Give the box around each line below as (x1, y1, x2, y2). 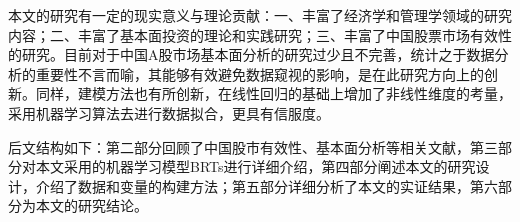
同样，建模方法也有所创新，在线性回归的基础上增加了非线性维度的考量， (35, 83, 512, 104)
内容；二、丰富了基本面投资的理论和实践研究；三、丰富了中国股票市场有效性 (8, 24, 512, 45)
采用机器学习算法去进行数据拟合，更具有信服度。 (8, 102, 330, 123)
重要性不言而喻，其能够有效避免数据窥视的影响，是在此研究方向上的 (35, 63, 484, 84)
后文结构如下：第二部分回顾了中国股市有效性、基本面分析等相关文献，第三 (8, 136, 498, 157)
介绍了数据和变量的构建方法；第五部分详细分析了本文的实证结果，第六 (35, 175, 498, 196)
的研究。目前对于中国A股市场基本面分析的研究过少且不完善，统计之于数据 (8, 44, 495, 65)
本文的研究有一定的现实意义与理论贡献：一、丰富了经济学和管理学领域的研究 (8, 5, 512, 25)
